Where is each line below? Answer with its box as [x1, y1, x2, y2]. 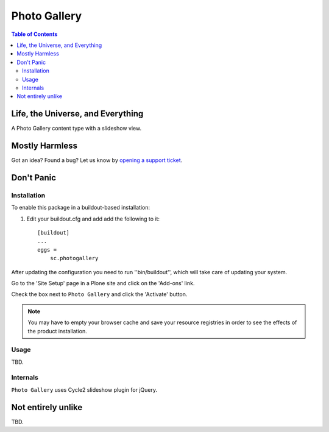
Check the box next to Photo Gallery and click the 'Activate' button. [11, 291, 188, 298]
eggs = [37, 246, 57, 253]
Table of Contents [11, 30, 58, 38]
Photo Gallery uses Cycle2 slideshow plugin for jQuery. [11, 386, 158, 393]
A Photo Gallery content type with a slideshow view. [11, 125, 142, 132]
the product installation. [27, 327, 88, 335]
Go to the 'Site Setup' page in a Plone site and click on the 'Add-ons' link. [11, 279, 195, 286]
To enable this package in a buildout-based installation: [11, 204, 150, 211]
